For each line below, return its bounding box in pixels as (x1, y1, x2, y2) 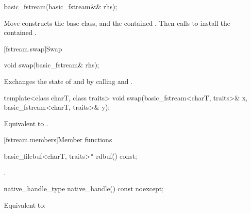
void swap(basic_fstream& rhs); (4, 60, 99, 70)
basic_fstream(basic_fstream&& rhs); (4, 1, 117, 11)
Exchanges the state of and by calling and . (4, 76, 133, 86)
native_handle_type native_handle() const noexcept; (4, 183, 164, 194)
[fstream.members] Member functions (4, 134, 112, 145)
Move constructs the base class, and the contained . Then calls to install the (4, 17, 231, 28)
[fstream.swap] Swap (4, 43, 62, 53)
